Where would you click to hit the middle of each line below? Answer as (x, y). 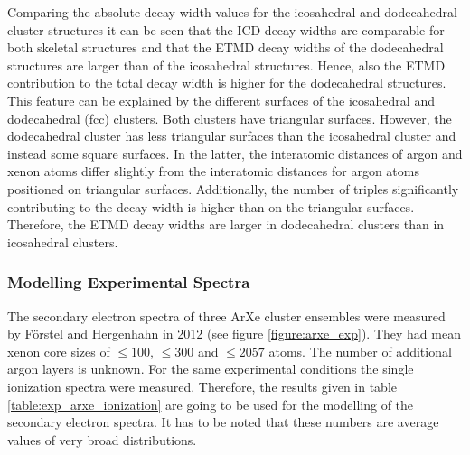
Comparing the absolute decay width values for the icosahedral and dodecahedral (232, 12)
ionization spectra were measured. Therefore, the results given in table (202, 386)
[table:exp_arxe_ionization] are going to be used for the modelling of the (211, 404)
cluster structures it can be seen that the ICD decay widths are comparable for (226, 29)
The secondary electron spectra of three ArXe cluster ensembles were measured (226, 316)
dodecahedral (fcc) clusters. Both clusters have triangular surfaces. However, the (230, 118)
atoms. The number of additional (360, 351)
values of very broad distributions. (102, 439)
